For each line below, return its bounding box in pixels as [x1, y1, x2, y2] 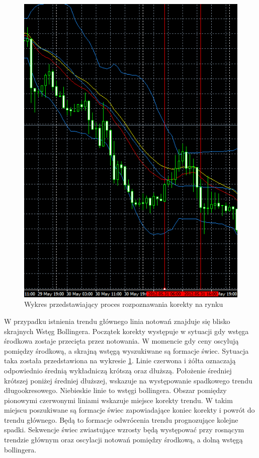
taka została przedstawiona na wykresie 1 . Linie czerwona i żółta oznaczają [4, 355, 236, 366]
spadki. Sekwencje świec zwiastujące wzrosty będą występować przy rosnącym [4, 424, 244, 435]
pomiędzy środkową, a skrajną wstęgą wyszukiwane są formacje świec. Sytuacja [4, 345, 249, 356]
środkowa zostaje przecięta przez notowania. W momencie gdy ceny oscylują [4, 336, 239, 346]
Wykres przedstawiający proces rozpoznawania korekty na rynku [24, 299, 223, 309]
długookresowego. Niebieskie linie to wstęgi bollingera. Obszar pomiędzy [4, 385, 227, 396]
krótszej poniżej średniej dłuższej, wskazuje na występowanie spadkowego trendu [4, 375, 252, 385]
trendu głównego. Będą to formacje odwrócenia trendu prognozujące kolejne [4, 414, 238, 425]
